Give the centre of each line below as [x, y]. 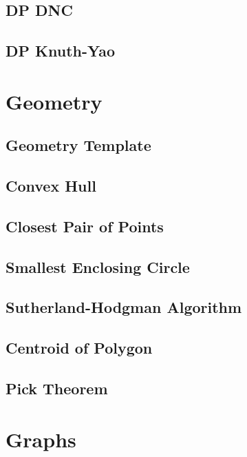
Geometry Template [78, 145]
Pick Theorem [57, 388]
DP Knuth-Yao [61, 51]
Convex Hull [51, 186]
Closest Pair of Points [85, 226]
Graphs [41, 439]
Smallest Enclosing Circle [98, 266]
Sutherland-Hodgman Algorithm [124, 307]
